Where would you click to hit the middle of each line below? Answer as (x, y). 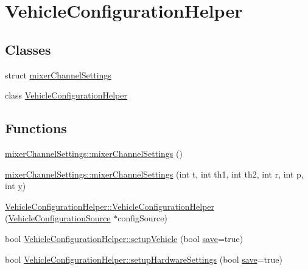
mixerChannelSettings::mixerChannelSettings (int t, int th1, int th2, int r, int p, (154, 174)
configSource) (142, 218)
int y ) (16, 186)
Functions (36, 128)
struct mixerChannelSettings (58, 74)
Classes (28, 49)
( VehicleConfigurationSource (58, 218)
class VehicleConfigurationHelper (66, 95)
